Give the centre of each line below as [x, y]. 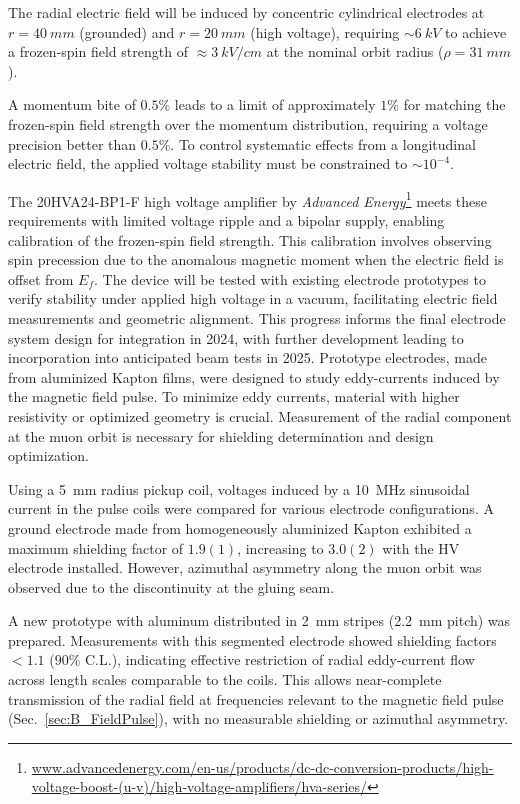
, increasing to [280, 547]
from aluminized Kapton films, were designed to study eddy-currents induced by [254, 376]
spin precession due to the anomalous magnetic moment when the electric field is [256, 259]
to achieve [476, 31]
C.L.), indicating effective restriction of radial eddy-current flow [280, 659]
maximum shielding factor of [96, 547]
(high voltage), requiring [325, 31]
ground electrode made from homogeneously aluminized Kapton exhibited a [240, 527]
